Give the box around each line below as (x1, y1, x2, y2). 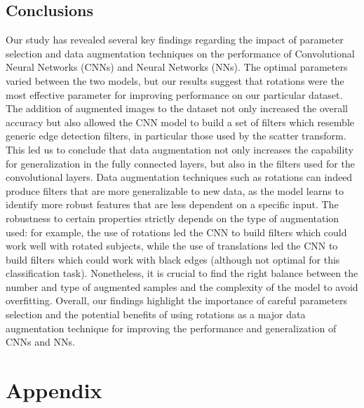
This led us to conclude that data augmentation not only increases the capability (6, 142, 353, 156)
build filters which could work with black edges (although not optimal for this (6, 252, 340, 266)
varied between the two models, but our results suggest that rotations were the (6, 73, 344, 88)
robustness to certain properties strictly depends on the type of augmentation (6, 210, 339, 225)
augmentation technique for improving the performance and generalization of (6, 320, 337, 335)
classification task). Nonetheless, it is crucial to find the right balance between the (6, 266, 358, 280)
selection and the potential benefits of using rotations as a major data (6, 307, 306, 322)
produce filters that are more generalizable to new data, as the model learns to (6, 183, 344, 198)
